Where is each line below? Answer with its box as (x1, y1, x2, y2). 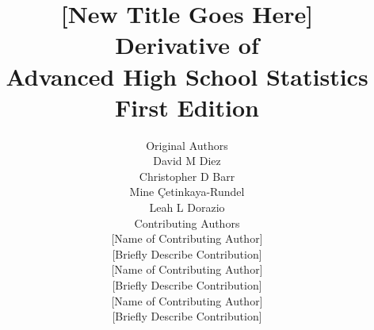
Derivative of (115, 29, 259, 61)
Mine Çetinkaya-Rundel (129, 183, 245, 200)
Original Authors (146, 136, 228, 153)
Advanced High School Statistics (6, 59, 368, 92)
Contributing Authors (134, 214, 240, 231)
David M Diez (153, 152, 221, 169)
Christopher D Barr (139, 167, 235, 184)
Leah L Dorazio (149, 199, 225, 216)
